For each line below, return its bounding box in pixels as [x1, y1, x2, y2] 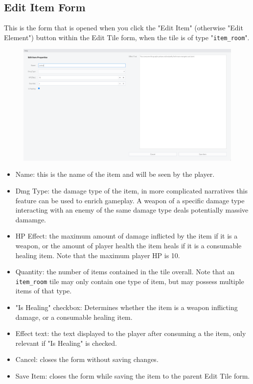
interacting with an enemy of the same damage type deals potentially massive [15, 205, 249, 215]
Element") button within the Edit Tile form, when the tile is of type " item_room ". [4, 32, 250, 42]
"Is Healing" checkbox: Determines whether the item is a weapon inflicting [15, 302, 238, 312]
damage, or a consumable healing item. [15, 312, 133, 322]
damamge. [15, 214, 46, 224]
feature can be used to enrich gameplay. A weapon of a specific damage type [15, 195, 245, 205]
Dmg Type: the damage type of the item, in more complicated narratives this [15, 185, 248, 195]
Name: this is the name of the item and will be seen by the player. [15, 169, 215, 179]
